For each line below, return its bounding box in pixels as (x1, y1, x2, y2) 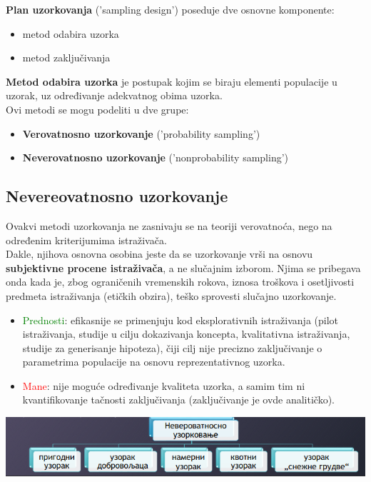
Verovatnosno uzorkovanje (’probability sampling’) (22, 126, 260, 141)
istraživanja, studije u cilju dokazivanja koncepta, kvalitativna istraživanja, (22, 326, 350, 341)
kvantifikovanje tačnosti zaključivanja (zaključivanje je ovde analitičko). (22, 392, 335, 407)
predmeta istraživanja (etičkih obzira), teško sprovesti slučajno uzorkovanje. (6, 288, 337, 303)
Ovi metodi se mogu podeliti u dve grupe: (6, 101, 189, 116)
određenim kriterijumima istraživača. (6, 232, 167, 247)
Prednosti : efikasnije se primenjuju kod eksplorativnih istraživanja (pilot (22, 312, 339, 327)
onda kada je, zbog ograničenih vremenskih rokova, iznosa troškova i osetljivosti (6, 274, 355, 289)
